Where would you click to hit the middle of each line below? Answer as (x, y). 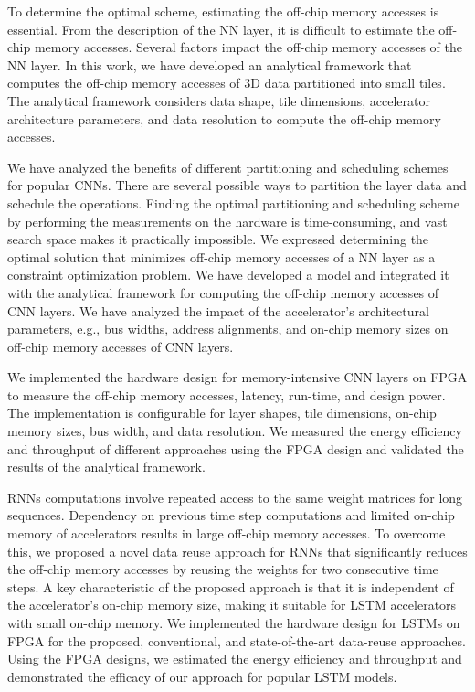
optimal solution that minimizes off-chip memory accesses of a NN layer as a (222, 256)
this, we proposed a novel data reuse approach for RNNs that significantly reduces (237, 551)
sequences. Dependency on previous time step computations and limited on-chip (231, 515)
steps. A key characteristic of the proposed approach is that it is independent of (231, 586)
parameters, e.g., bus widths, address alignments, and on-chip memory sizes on (228, 329)
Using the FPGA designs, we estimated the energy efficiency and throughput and (235, 659)
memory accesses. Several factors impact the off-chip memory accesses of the (248, 47)
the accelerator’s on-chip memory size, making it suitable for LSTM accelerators (232, 605)
